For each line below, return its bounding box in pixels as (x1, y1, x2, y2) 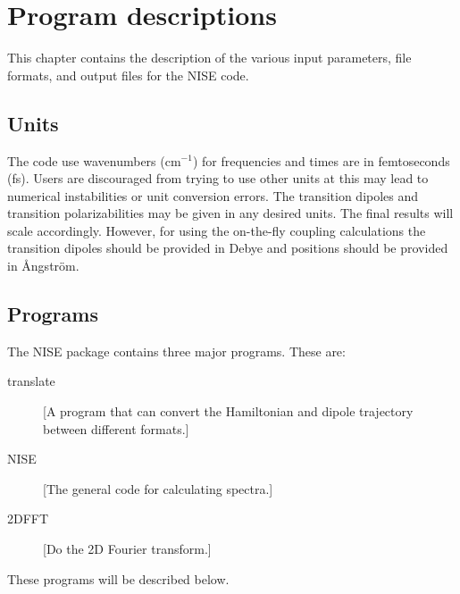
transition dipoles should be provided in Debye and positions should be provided (7, 238, 448, 257)
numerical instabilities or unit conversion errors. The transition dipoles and (7, 186, 419, 205)
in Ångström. (7, 256, 79, 275)
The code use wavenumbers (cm (7, 151, 181, 170)
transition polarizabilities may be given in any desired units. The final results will (7, 204, 454, 222)
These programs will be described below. (7, 569, 230, 588)
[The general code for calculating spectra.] (43, 479, 273, 498)
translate (7, 372, 55, 390)
